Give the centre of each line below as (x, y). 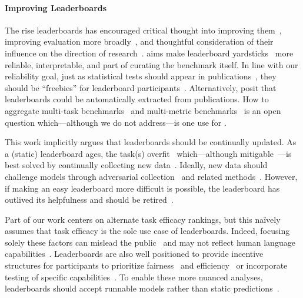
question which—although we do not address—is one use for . (116, 122)
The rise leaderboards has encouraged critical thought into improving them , (143, 30)
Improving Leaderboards (56, 7)
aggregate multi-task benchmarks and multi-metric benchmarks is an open (143, 110)
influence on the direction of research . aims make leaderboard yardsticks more (149, 53)
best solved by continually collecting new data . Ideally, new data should (136, 165)
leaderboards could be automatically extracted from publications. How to (137, 99)
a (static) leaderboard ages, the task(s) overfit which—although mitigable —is (148, 153)
